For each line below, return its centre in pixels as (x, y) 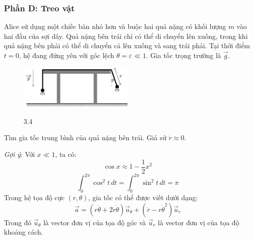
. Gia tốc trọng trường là (183, 55)
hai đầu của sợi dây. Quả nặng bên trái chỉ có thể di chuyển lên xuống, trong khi (126, 36)
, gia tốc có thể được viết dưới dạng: (143, 197)
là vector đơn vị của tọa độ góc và (95, 222)
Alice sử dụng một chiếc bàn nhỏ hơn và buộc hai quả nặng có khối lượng (115, 26)
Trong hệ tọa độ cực (34, 197)
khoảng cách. (24, 232)
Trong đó (18, 222)
